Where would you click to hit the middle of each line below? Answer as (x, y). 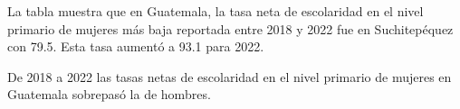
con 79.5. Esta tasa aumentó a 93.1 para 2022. (136, 46)
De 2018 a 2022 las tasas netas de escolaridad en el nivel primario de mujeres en (230, 76)
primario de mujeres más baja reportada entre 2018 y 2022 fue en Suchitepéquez (230, 28)
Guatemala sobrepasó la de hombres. (109, 94)
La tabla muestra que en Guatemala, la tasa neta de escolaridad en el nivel (216, 11)
